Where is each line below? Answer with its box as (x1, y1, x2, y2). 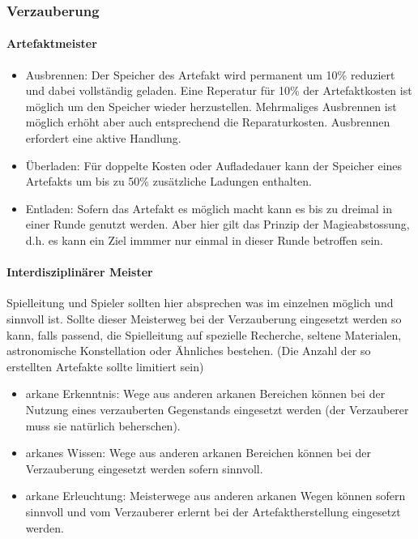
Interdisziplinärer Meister (6, 263, 153, 280)
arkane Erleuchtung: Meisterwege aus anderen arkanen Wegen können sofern (25, 487, 406, 504)
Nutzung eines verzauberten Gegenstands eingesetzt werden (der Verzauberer (25, 400, 409, 417)
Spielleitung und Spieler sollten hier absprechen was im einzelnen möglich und (6, 294, 394, 311)
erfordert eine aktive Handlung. (25, 130, 181, 147)
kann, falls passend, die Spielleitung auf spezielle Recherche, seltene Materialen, (6, 326, 402, 343)
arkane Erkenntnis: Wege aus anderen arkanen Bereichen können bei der (25, 385, 386, 402)
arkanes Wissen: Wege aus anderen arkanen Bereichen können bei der (25, 444, 371, 461)
